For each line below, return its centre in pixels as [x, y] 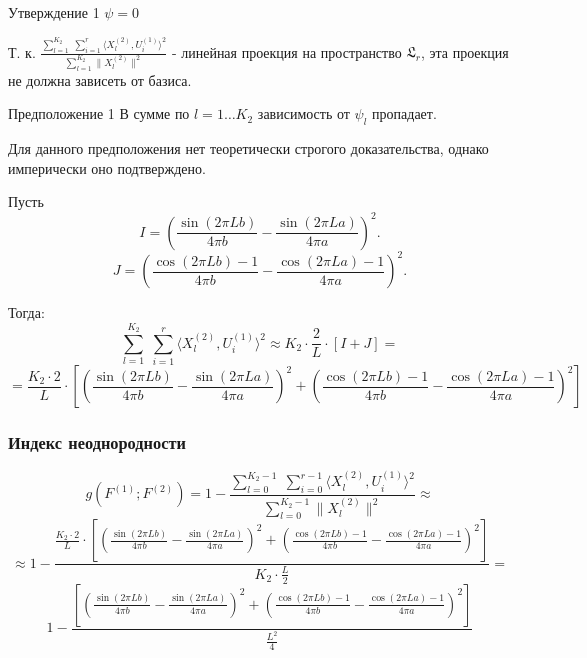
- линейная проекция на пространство [286, 51]
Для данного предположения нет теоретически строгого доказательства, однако [248, 148]
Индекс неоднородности [97, 442]
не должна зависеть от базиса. [100, 79]
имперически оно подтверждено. [107, 167]
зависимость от [303, 113]
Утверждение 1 [54, 12]
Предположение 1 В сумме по [99, 113]
